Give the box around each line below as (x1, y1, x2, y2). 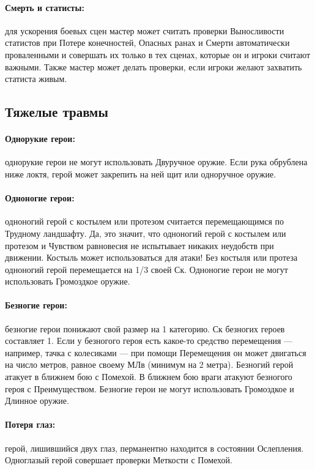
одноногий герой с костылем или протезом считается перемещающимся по (5, 215, 284, 228)
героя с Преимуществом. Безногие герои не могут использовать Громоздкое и (5, 382, 294, 395)
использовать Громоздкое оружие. (5, 275, 130, 288)
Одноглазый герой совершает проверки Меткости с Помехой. (5, 453, 232, 466)
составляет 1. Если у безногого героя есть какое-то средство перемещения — (5, 334, 293, 347)
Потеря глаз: (5, 418, 56, 431)
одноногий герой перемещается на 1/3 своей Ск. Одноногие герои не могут (5, 263, 288, 275)
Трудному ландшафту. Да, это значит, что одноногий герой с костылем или (5, 226, 286, 239)
